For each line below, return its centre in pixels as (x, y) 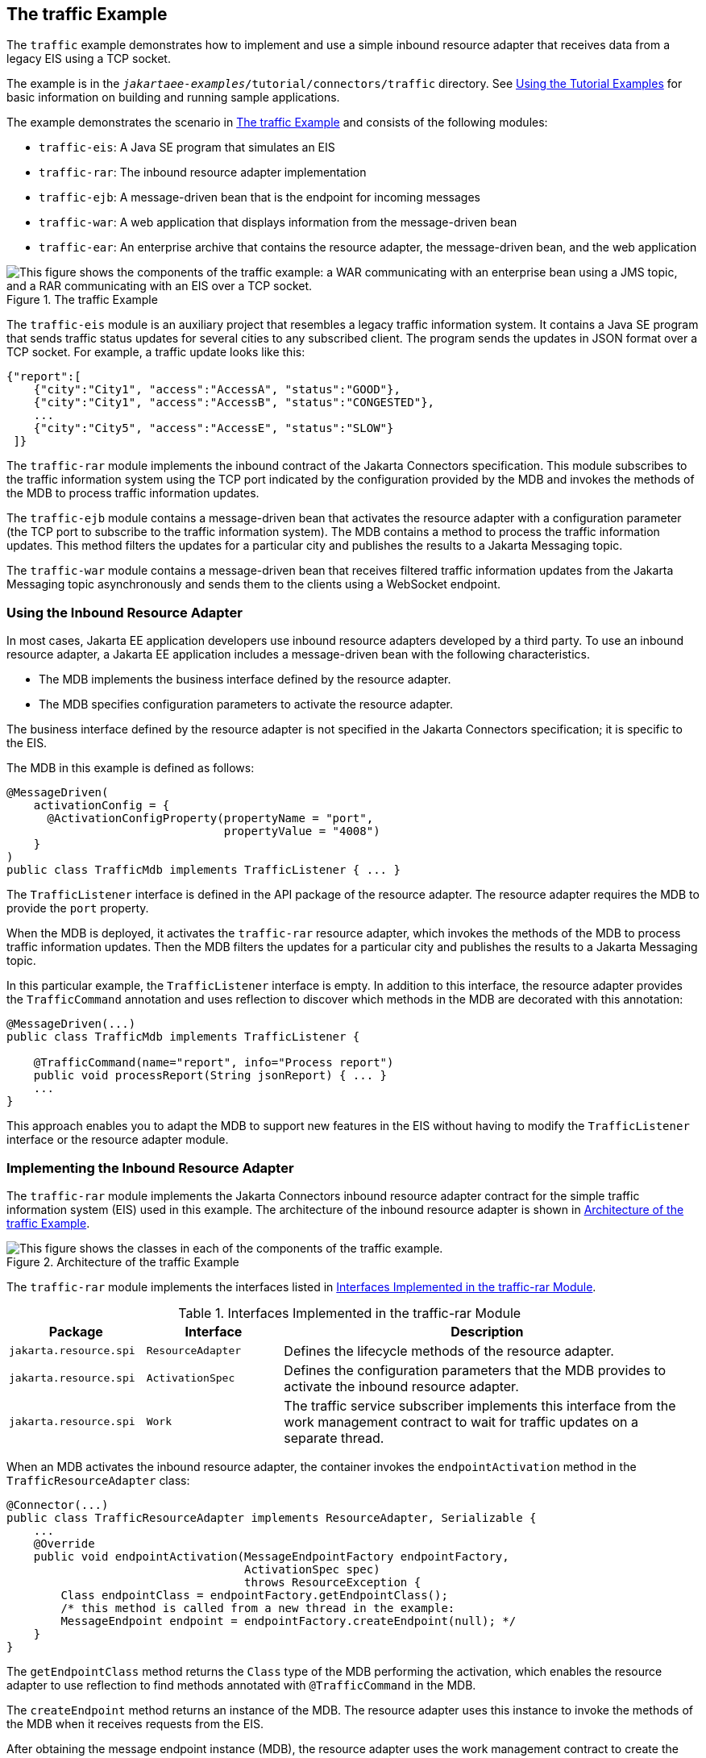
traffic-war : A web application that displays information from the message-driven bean (278, 222)
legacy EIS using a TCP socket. (89, 59)
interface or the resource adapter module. (118, 1140)
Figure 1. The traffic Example (82, 300)
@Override (64, 1543)
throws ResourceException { (333, 1582)
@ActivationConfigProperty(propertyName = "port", (210, 819)
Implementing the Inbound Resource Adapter (150, 1168)
